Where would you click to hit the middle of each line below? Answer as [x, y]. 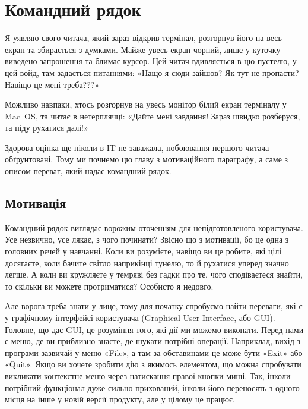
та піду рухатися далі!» [47, 128]
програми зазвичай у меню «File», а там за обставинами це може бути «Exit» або [154, 352]
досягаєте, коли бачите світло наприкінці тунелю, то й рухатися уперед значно [147, 262]
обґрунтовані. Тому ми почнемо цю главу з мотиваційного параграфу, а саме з [147, 159]
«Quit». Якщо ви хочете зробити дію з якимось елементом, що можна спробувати [153, 364]
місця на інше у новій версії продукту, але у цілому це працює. [120, 399]
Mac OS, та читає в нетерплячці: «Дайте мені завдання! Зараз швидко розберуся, [153, 116]
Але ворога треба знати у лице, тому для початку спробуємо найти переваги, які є [154, 306]
